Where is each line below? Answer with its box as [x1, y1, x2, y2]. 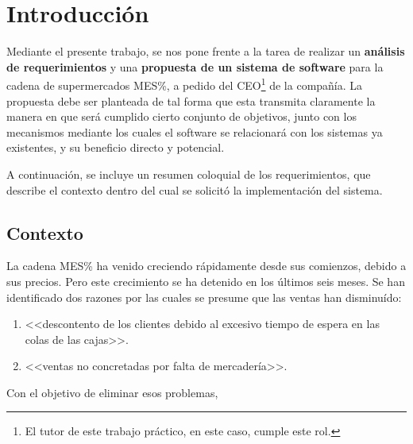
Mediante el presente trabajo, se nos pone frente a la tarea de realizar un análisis [6, 43, 405, 60]
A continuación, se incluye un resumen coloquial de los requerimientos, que [6, 165, 371, 182]
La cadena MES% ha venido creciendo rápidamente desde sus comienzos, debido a [6, 257, 407, 274]
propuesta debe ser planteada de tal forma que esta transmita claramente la [6, 92, 376, 109]
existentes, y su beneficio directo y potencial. [6, 139, 225, 156]
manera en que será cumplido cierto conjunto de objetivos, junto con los [6, 108, 357, 125]
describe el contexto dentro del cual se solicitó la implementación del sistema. [6, 181, 383, 198]
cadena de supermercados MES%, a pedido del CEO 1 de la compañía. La [6, 75, 363, 93]
